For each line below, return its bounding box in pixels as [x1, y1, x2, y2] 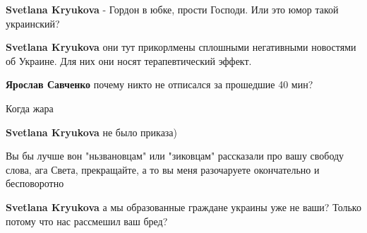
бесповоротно [6, 176, 64, 191]
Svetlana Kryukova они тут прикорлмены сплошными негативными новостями [6, 40, 356, 54]
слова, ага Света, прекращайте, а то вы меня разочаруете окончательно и [6, 162, 320, 177]
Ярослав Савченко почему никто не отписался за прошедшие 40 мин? [6, 77, 313, 92]
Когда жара [6, 100, 54, 115]
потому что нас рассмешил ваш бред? [6, 213, 168, 228]
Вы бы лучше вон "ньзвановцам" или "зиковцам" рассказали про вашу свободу [6, 148, 344, 163]
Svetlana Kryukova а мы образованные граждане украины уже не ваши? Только [6, 199, 361, 214]
